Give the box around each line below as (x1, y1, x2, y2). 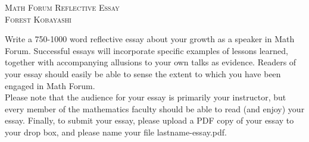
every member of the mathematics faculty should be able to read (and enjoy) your (5, 102, 305, 115)
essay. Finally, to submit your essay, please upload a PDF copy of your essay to (5, 114, 294, 127)
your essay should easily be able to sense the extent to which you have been (5, 67, 281, 80)
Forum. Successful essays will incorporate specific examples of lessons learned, (5, 44, 288, 56)
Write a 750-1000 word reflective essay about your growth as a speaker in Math (5, 33, 295, 45)
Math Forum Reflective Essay (5, 1, 120, 13)
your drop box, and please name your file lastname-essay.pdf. (5, 125, 227, 138)
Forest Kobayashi (5, 12, 71, 25)
